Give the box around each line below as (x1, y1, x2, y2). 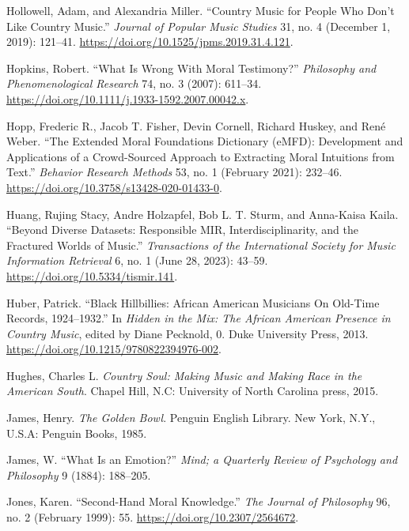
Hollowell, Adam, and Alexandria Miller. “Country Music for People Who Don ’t (6, 2, 395, 18)
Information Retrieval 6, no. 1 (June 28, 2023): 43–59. (6, 252, 268, 269)
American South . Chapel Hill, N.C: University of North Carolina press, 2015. (6, 382, 379, 399)
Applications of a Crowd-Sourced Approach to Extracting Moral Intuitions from (6, 148, 395, 164)
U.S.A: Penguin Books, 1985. (6, 424, 147, 441)
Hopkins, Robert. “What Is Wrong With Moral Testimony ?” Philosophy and (6, 59, 377, 76)
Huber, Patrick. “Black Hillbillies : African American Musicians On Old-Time (6, 294, 380, 311)
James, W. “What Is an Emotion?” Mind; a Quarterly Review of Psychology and (6, 451, 398, 468)
